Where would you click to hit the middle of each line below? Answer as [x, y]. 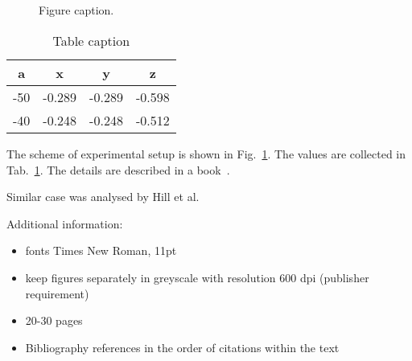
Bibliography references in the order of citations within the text [182, 347]
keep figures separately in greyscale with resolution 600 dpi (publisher [197, 277]
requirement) [57, 293]
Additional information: [65, 223]
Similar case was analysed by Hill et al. [103, 197]
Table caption [91, 40]
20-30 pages [54, 320]
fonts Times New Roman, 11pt [101, 250]
